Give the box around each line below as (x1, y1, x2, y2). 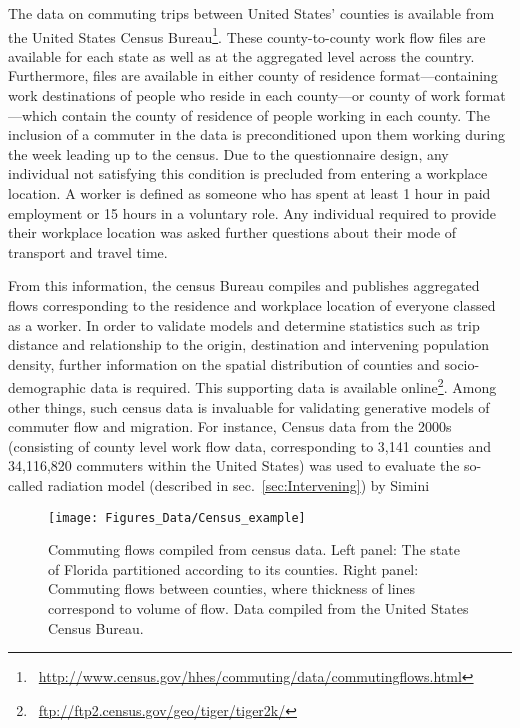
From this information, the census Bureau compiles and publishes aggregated (8, 275, 480, 296)
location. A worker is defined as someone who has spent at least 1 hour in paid (8, 183, 491, 203)
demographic (8, 377, 86, 397)
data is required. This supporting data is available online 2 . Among (90, 374, 497, 397)
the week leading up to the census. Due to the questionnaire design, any (8, 143, 449, 164)
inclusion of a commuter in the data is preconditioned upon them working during (8, 124, 505, 145)
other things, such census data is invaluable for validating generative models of (8, 396, 490, 417)
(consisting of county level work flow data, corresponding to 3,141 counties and (8, 435, 492, 456)
